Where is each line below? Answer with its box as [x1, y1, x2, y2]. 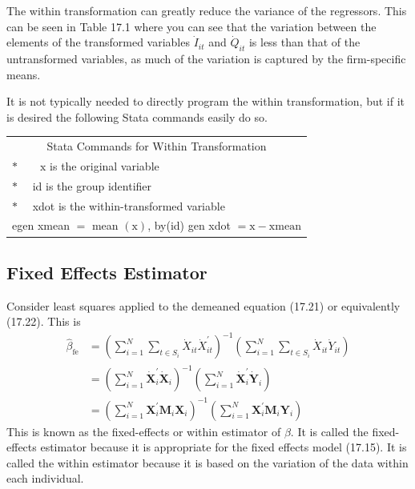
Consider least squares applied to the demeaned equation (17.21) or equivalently [6, 297, 401, 314]
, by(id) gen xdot [147, 217, 231, 234]
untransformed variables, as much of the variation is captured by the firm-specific [6, 50, 406, 66]
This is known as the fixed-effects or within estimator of [6, 423, 281, 439]
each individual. [6, 470, 84, 487]
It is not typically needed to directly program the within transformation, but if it [6, 93, 405, 110]
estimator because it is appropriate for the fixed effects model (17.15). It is [40, 439, 407, 455]
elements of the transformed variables [6, 34, 190, 50]
